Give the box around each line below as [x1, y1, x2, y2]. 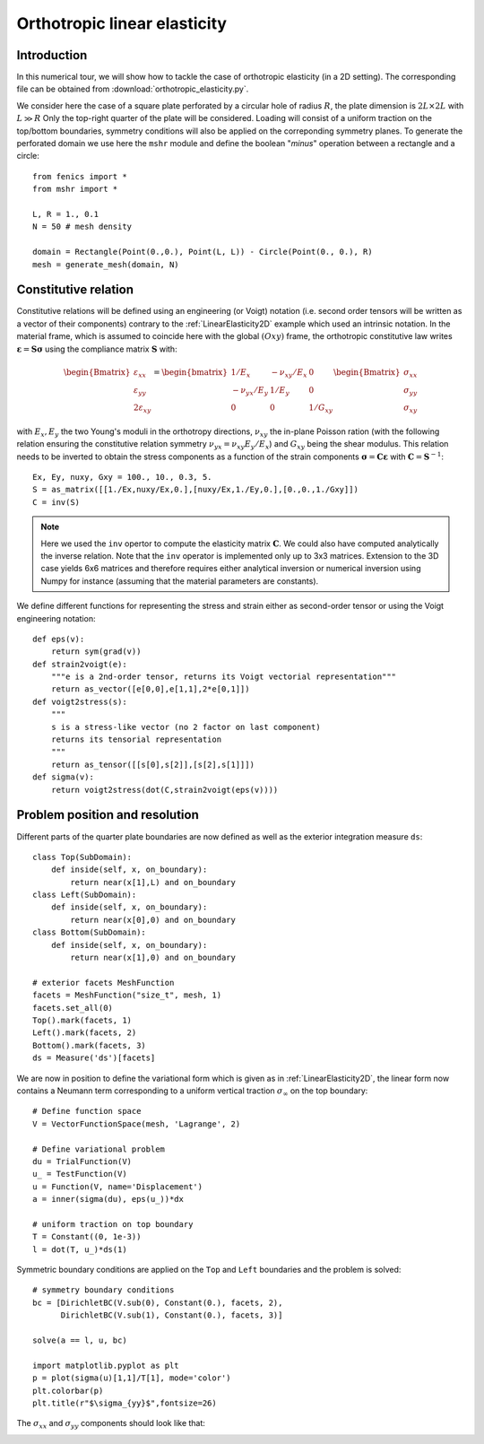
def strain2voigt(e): [32, 659, 127, 669]
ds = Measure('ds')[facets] [32, 1053, 156, 1063]
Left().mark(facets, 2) [32, 1028, 137, 1038]
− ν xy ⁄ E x [271, 367, 308, 379]
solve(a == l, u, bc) [32, 1335, 127, 1345]
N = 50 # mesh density [32, 222, 133, 232]
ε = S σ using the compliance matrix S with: [16, 344, 178, 354]
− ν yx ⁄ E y [231, 385, 269, 397]
